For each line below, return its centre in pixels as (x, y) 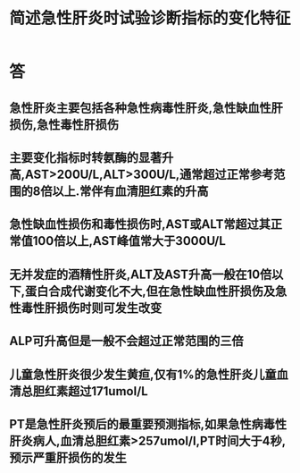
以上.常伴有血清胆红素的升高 (130, 191)
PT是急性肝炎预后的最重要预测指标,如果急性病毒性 (148, 424)
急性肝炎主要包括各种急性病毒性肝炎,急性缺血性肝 (146, 108)
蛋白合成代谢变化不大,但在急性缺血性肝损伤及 (150, 291)
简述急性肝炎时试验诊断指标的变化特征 (150, 18)
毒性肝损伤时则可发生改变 (92, 308)
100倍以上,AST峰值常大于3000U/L (129, 241)
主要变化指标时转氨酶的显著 (86, 157)
